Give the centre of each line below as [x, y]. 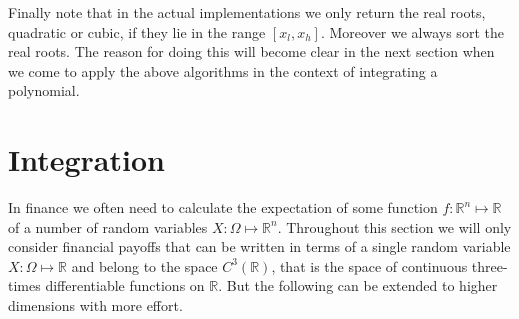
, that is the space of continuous [369, 265]
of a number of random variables [108, 226]
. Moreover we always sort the [412, 31]
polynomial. [44, 90]
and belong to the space [144, 265]
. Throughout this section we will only [394, 226]
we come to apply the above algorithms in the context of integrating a [223, 70]
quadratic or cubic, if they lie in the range [137, 31]
